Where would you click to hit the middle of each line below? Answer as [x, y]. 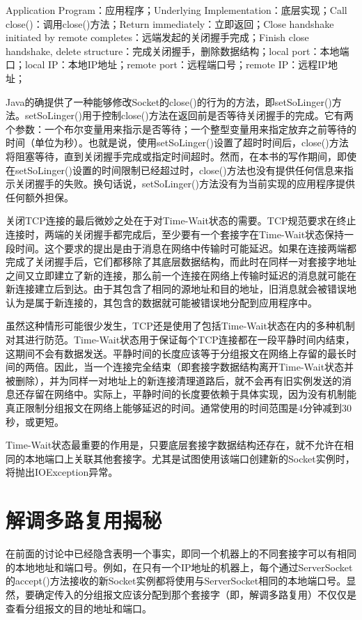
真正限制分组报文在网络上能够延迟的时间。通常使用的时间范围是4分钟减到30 [179, 408]
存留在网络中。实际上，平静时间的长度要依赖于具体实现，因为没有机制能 [190, 394]
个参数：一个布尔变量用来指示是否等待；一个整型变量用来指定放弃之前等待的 [181, 129]
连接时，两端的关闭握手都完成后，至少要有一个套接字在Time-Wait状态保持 [175, 234]
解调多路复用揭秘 [84, 520]
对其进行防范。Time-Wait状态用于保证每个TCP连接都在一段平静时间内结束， [180, 340]
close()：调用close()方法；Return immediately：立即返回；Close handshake [170, 23]
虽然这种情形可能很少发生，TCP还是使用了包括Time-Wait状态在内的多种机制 [180, 326]
